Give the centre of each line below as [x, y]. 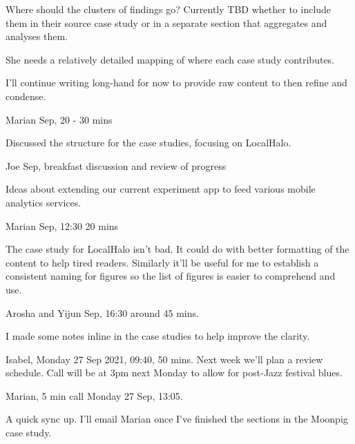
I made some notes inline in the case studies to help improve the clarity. [158, 336]
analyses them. [37, 36]
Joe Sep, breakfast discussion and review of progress [116, 165]
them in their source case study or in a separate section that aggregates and [166, 22]
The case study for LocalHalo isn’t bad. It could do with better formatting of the [177, 249]
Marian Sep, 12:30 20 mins [62, 225]
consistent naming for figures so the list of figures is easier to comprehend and [171, 276]
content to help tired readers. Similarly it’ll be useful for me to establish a [162, 262]
